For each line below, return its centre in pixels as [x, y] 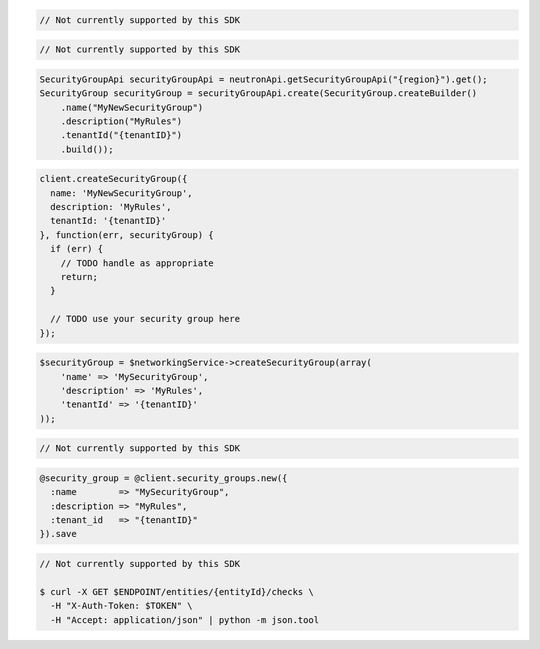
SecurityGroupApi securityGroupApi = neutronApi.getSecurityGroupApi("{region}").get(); [264, 79]
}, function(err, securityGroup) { [126, 234]
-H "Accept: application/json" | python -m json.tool [185, 619]
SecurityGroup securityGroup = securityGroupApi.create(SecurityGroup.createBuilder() [258, 93]
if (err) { [77, 249]
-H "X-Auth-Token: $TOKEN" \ [122, 606]
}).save [58, 534]
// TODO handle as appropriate [137, 263]
